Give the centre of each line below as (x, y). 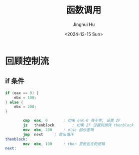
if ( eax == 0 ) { (22, 93)
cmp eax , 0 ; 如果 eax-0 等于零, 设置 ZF (72, 120)
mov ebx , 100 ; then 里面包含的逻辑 (64, 144)
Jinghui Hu (84, 24)
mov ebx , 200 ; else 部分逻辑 (58, 130)
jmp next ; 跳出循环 (48, 134)
